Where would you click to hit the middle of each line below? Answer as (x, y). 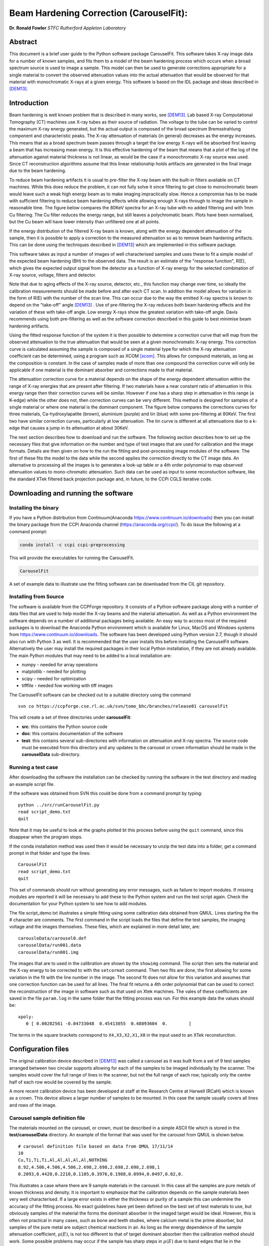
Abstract (23, 42)
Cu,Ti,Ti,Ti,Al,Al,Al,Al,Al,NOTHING (63, 1160)
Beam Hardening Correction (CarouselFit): (98, 13)
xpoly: (26, 1016)
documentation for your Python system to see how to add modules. (78, 904)
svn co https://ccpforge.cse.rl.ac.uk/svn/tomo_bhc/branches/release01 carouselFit (123, 706)
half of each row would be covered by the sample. (61, 1082)
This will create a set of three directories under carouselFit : (70, 717)
